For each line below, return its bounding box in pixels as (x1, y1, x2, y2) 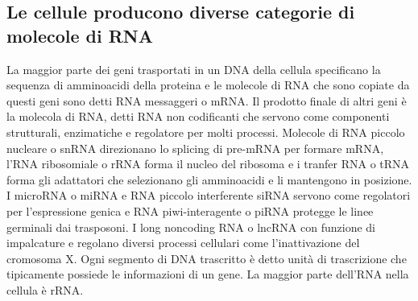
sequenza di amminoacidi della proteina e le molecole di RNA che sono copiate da (6, 76, 410, 93)
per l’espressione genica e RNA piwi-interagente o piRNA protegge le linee (6, 202, 374, 219)
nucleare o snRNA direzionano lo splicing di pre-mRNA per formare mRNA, (6, 139, 384, 156)
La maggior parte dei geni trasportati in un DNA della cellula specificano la (6, 60, 381, 77)
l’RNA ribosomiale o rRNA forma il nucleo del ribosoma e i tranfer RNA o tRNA (6, 155, 410, 172)
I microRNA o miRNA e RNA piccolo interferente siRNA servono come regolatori (6, 187, 411, 204)
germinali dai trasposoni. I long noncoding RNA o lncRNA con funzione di (6, 218, 375, 235)
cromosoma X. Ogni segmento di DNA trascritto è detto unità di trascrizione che (6, 249, 407, 266)
